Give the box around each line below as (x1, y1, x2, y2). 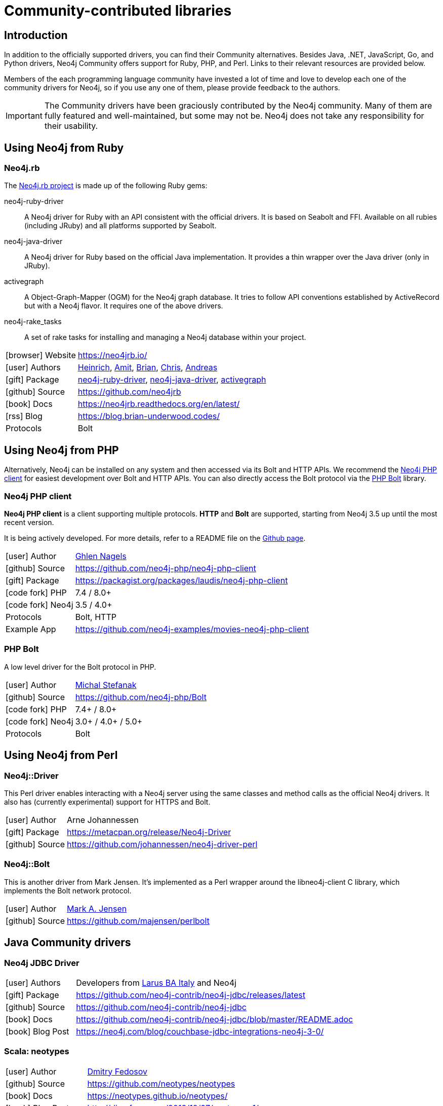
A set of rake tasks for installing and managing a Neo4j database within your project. (24, 333, 306, 342)
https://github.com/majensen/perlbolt (67, 915, 210, 926)
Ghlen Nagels (75, 550, 127, 561)
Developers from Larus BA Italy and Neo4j (76, 977, 236, 988)
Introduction (4, 28, 68, 42)
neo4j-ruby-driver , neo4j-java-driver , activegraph (77, 374, 266, 385)
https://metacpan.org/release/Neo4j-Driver (67, 826, 231, 837)
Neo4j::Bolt (4, 859, 50, 870)
